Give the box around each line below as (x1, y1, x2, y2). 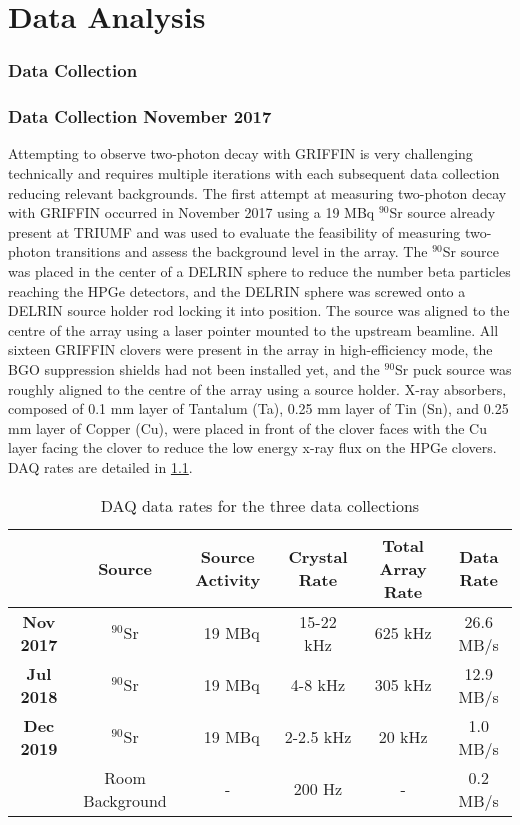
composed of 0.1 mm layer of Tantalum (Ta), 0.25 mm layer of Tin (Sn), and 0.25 (8, 398, 509, 419)
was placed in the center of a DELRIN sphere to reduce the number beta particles (8, 261, 511, 281)
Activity (195, 568, 261, 592)
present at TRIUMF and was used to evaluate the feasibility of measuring (8, 221, 461, 242)
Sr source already (389, 202, 496, 223)
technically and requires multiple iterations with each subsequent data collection (8, 163, 500, 184)
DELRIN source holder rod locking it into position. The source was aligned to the (8, 300, 510, 321)
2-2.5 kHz (284, 725, 352, 749)
